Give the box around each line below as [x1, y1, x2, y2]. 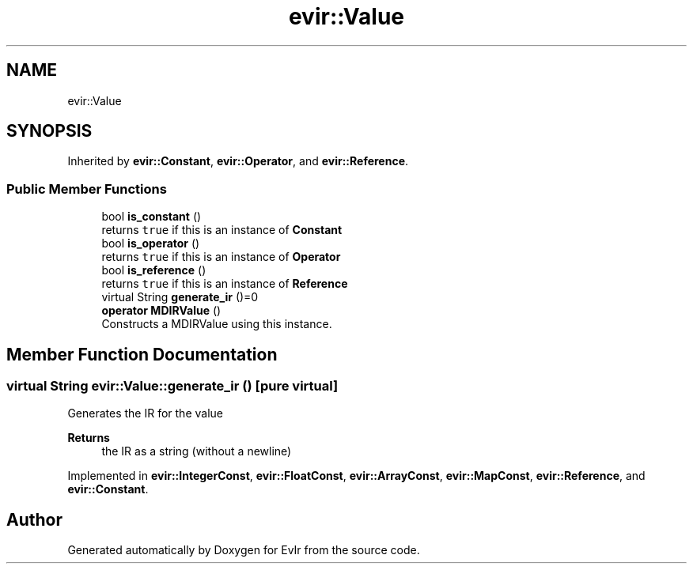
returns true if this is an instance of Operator [101, 250, 341, 264]
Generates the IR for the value [67, 406, 223, 421]
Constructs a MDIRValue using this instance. [101, 317, 332, 331]
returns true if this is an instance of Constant [101, 223, 343, 237]
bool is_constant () [101, 210, 202, 224]
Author [6, 509, 62, 530]
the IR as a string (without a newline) [101, 444, 292, 459]
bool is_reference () [101, 263, 206, 277]
